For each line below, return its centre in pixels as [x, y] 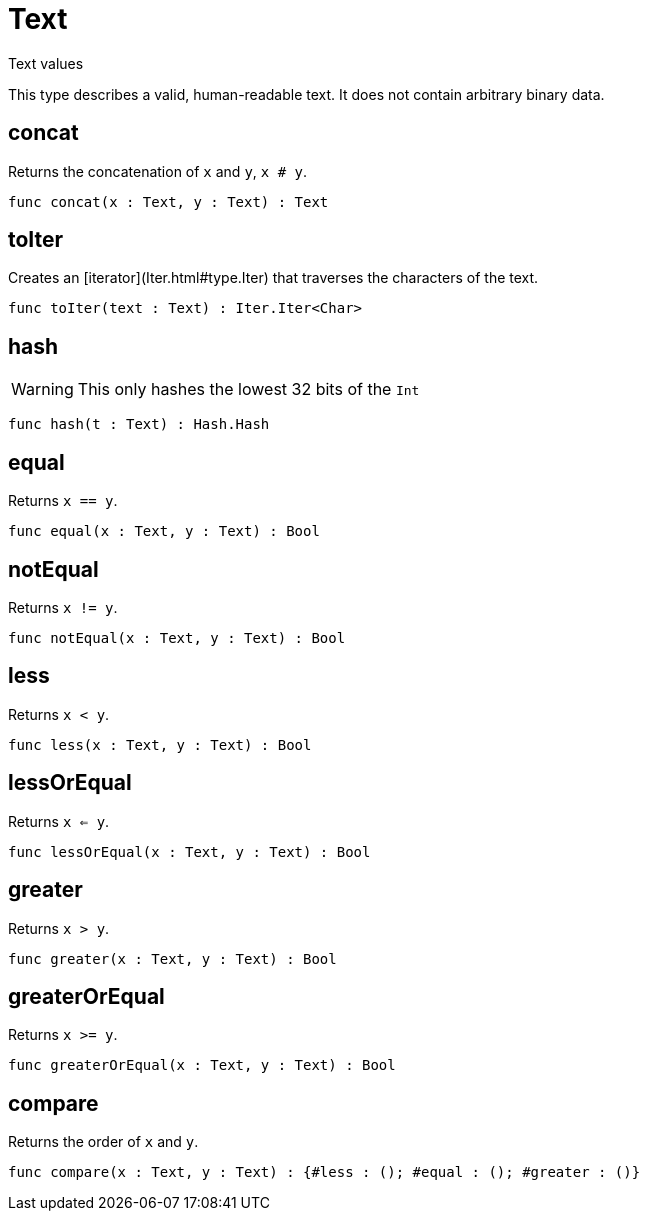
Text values [46, 63]
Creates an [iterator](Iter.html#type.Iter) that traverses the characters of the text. [273, 278]
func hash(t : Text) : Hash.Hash [139, 424]
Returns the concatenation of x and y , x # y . [158, 171]
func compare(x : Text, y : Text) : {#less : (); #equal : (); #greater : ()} [324, 1172]
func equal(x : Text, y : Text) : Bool [164, 531]
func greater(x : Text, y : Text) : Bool [172, 958]
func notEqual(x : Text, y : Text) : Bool [177, 637]
